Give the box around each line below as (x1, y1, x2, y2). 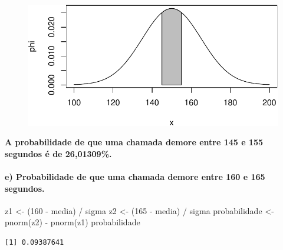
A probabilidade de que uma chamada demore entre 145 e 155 (5, 136, 264, 148)
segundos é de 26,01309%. (5, 147, 112, 159)
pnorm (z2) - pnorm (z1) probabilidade (5, 216, 140, 228)
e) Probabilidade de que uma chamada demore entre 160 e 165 (5, 170, 265, 182)
